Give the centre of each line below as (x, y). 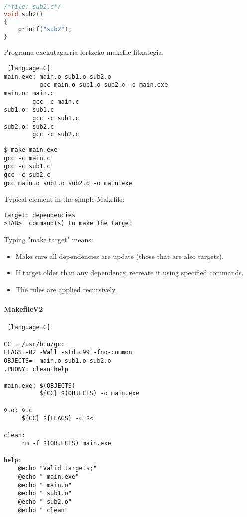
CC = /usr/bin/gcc (34, 344)
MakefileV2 (24, 309)
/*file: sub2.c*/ (33, 7)
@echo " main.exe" (49, 477)
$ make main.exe (31, 150)
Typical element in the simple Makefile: (64, 199)
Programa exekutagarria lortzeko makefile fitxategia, (84, 52)
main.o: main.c (29, 93)
